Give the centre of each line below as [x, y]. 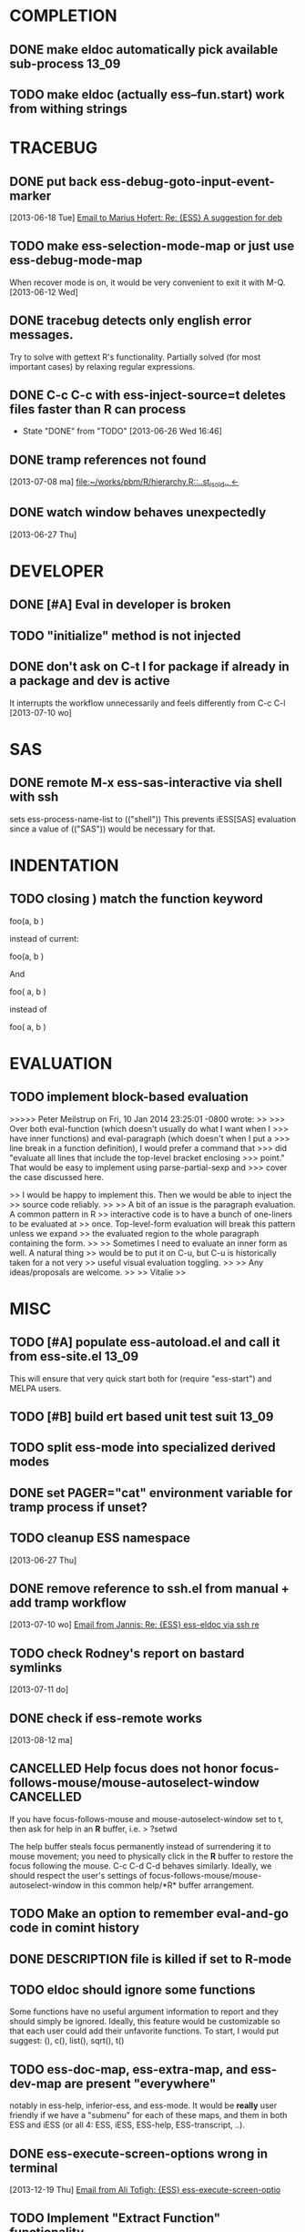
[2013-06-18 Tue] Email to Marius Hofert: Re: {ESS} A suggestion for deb [146, 217]
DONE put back [54, 182]
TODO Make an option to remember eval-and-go [149, 1914]
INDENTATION [64, 865]
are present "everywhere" [140, 2083]
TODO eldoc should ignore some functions [132, 1990]
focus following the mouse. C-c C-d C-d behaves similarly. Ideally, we [141, 1865]
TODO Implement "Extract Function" [115, 2218]
